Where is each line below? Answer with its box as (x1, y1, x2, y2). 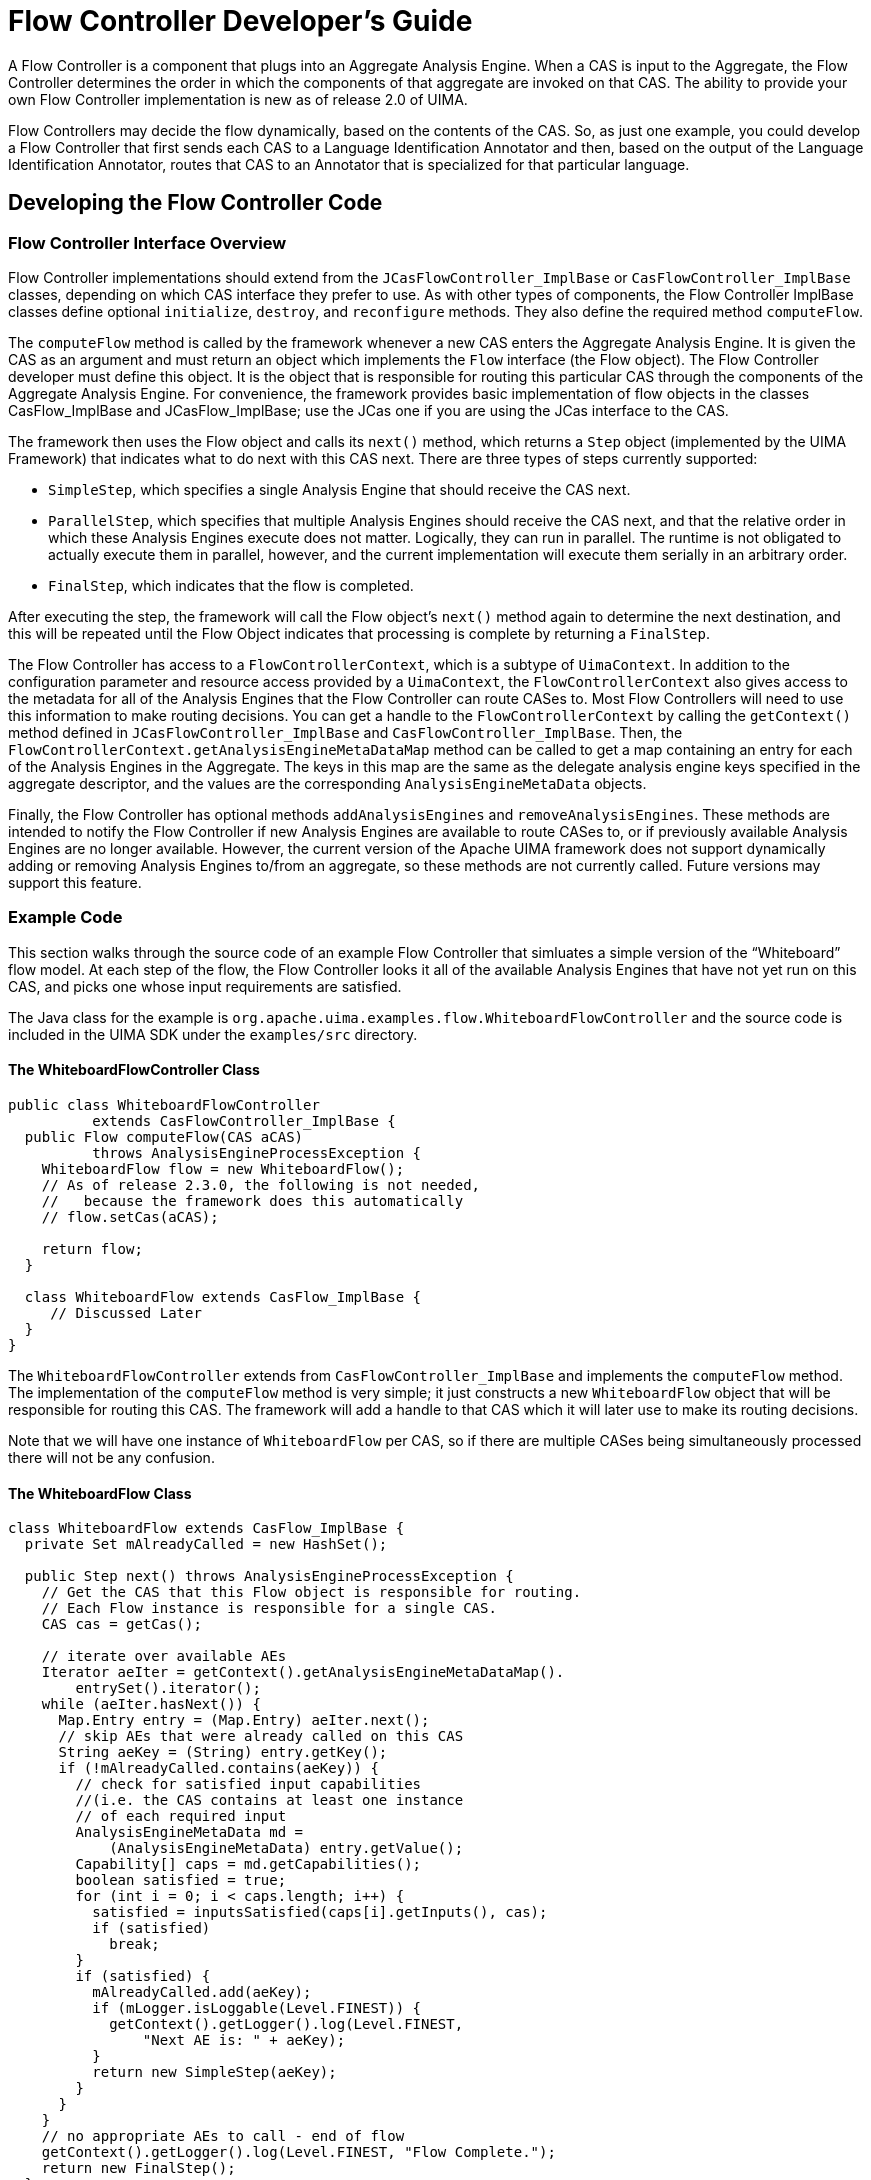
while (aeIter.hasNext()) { (41, 1696, 261, 1713)
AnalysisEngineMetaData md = (75, 1824, 304, 1841)
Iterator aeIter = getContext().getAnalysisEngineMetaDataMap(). (41, 1664, 565, 1681)
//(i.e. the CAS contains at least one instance (75, 1792, 464, 1809)
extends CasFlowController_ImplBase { (92, 1112, 396, 1129)
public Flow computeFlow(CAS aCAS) (24, 1128, 304, 1145)
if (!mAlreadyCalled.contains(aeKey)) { (58, 1760, 379, 1777)
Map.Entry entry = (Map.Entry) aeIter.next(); (58, 1712, 430, 1729)
